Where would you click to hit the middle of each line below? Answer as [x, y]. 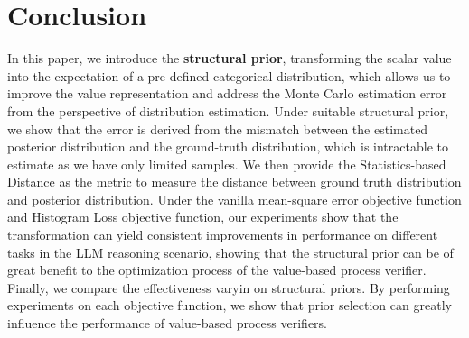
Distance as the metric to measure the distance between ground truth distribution [234, 182]
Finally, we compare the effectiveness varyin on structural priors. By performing [229, 287]
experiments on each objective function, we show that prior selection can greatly [230, 305]
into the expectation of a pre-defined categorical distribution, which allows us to [229, 75]
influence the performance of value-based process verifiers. [167, 323]
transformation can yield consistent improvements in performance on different [223, 235]
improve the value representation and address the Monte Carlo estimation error [227, 93]
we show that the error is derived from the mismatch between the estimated [218, 128]
